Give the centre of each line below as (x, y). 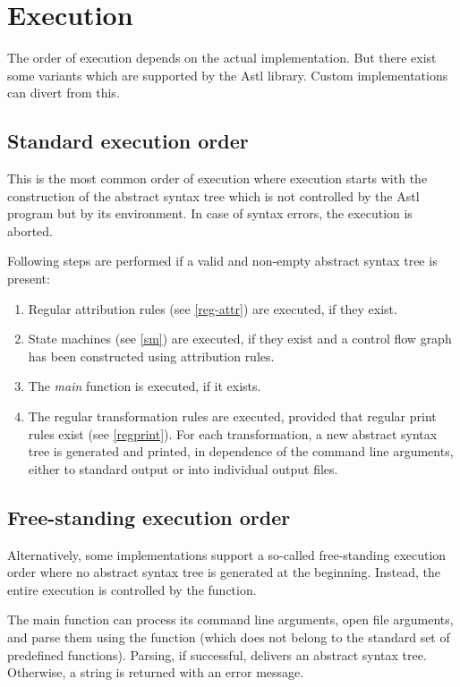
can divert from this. (64, 93)
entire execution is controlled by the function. (132, 589)
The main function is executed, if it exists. (145, 386)
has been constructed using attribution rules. (151, 356)
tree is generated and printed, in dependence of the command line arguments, (241, 451)
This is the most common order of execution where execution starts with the (217, 178)
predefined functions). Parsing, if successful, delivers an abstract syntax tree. (217, 654)
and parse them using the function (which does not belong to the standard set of (229, 637)
